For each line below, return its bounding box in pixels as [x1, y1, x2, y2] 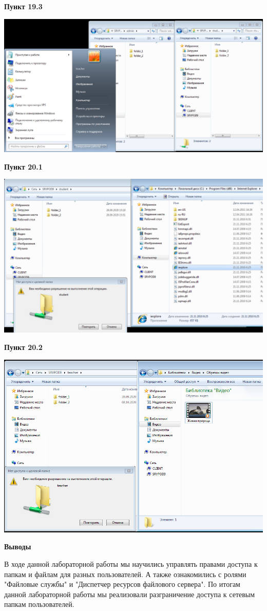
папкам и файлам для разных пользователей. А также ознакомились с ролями [4, 568, 246, 579]
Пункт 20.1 [4, 161, 43, 172]
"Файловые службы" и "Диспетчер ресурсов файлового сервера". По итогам [4, 579, 240, 589]
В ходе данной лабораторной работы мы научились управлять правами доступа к [4, 558, 258, 569]
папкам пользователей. [4, 599, 74, 609]
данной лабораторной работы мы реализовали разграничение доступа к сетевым [4, 588, 255, 599]
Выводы [4, 541, 31, 552]
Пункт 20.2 [4, 342, 43, 352]
